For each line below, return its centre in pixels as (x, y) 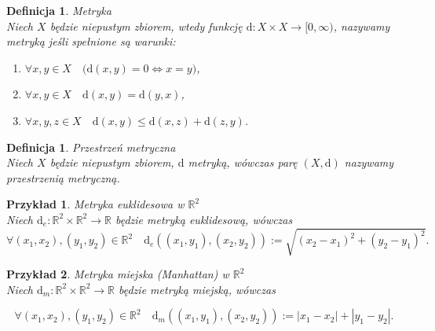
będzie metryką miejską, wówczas (197, 289)
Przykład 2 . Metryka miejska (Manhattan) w (118, 274)
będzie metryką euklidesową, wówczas (204, 219)
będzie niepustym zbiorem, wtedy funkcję (146, 26)
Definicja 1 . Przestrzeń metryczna (91, 147)
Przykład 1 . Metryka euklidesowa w (95, 204)
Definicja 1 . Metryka (59, 10)
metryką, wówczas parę (243, 162)
